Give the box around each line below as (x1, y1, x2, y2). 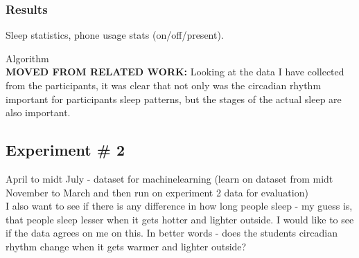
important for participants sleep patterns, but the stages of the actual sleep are (6, 91, 342, 106)
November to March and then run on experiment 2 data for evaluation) (6, 185, 308, 199)
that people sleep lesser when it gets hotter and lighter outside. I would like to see (6, 212, 354, 226)
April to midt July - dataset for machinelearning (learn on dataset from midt (6, 171, 333, 185)
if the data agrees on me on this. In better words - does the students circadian (6, 225, 338, 240)
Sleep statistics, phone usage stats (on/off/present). (6, 28, 224, 42)
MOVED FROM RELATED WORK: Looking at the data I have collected (6, 64, 344, 79)
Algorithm (6, 50, 49, 65)
